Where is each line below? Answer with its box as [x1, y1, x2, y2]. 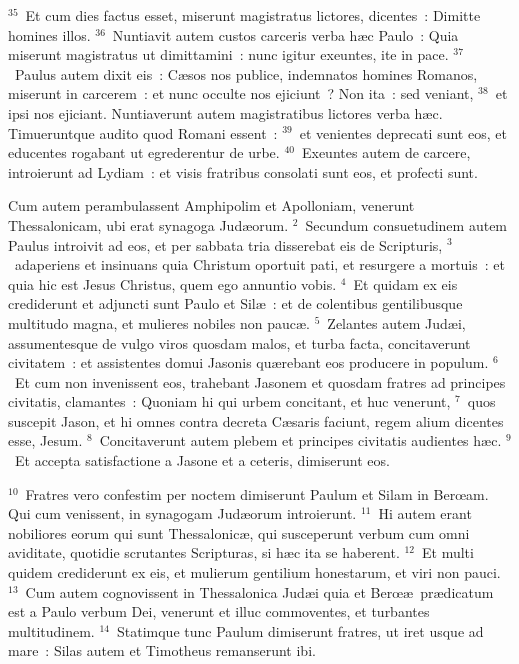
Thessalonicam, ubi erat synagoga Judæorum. [8, 214, 289, 235]
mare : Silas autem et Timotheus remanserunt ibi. [8, 640, 316, 661]
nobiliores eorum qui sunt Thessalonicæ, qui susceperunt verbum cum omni [8, 522, 470, 543]
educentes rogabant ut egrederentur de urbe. [8, 142, 280, 163]
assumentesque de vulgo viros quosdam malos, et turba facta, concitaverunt [8, 332, 471, 353]
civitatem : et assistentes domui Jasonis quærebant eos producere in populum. [8, 352, 489, 373]
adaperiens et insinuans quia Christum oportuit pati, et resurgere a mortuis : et [14, 254, 505, 275]
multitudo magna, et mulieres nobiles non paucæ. [8, 312, 310, 333]
